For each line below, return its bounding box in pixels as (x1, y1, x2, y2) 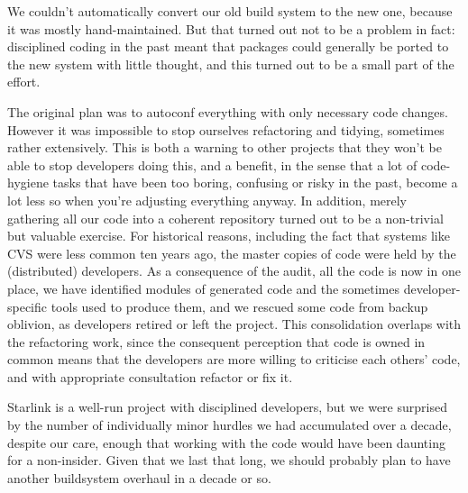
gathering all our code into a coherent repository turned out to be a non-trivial (7, 208, 444, 227)
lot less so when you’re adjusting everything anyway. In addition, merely (7, 190, 408, 209)
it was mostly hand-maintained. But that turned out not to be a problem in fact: (7, 19, 455, 38)
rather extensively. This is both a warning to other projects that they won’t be (7, 138, 442, 157)
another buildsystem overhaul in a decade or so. (7, 468, 271, 487)
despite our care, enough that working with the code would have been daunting (7, 433, 445, 452)
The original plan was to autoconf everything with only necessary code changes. (7, 102, 448, 121)
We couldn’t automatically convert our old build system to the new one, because (7, 2, 453, 20)
